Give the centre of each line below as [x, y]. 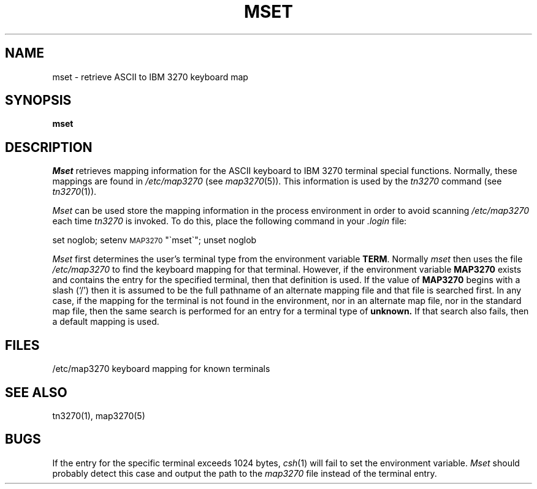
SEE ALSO [36, 392]
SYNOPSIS [38, 100]
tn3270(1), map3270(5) [99, 415]
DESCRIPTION [49, 147]
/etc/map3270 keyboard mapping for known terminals [161, 369]
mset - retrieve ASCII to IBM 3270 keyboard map [150, 77]
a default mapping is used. [106, 322]
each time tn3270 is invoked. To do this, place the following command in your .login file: [230, 221]
